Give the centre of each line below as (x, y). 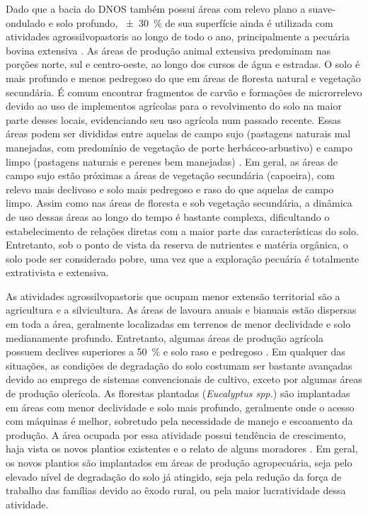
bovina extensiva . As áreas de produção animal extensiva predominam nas (168, 50)
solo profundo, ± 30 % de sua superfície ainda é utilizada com (195, 22)
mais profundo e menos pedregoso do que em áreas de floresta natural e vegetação (183, 78)
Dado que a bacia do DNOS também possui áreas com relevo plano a (156, 8)
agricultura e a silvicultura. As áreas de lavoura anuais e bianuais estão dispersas (181, 310)
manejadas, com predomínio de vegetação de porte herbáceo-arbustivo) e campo (179, 147)
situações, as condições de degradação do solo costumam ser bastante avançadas (179, 365)
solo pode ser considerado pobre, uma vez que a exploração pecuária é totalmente (183, 258)
